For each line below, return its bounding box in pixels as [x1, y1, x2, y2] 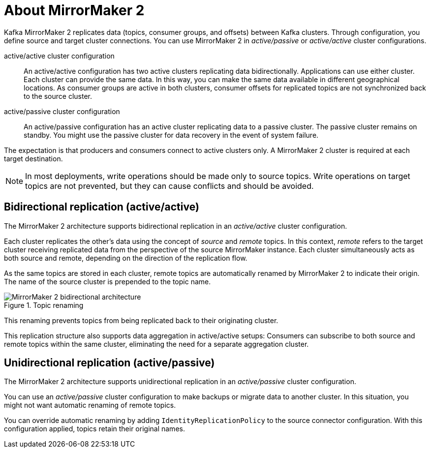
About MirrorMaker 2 [4, 2, 145, 19]
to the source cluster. [24, 91, 92, 100]
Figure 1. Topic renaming [4, 301, 84, 309]
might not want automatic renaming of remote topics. [4, 401, 176, 410]
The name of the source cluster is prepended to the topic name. [4, 277, 211, 286]
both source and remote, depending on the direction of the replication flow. [4, 253, 247, 262]
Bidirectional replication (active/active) [4, 201, 199, 213]
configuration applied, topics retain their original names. [4, 424, 185, 433]
